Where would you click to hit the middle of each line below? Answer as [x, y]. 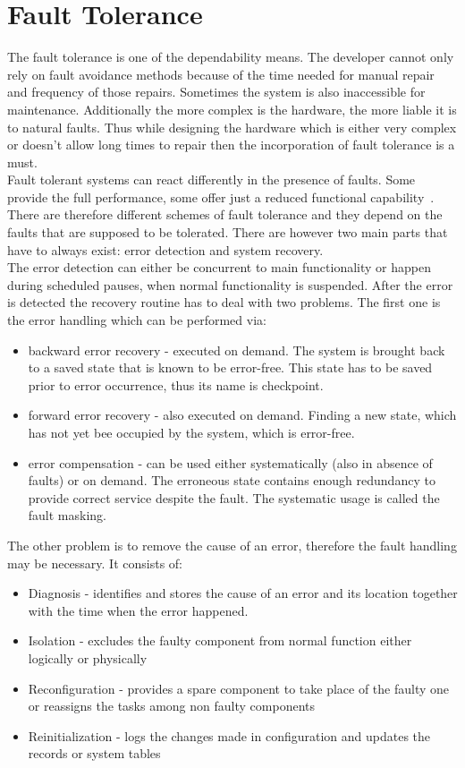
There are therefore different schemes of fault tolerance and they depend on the [225, 214]
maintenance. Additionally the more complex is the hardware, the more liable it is [232, 109]
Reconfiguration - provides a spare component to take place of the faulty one [239, 688]
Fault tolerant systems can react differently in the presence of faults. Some [211, 179]
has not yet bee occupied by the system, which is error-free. [191, 432]
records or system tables [94, 753]
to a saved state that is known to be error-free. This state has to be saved [230, 367]
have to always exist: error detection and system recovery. [165, 249]
